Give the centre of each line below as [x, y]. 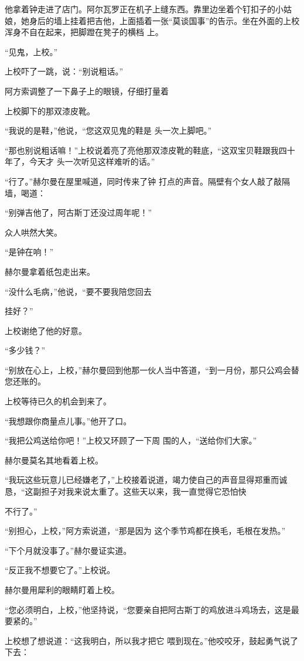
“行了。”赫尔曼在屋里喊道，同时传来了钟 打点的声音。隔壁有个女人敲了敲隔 [147, 181]
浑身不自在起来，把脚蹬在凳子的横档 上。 [84, 32]
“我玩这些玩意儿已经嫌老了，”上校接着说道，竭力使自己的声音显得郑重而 [142, 480]
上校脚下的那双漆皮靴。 [50, 110]
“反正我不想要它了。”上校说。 [60, 570]
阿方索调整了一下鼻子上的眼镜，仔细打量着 [87, 91]
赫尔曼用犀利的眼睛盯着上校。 [62, 590]
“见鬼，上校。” [31, 51]
